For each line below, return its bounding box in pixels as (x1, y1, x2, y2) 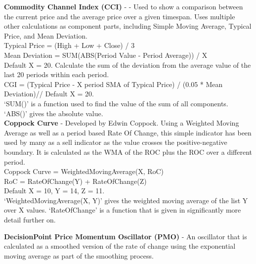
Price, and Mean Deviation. (4, 30, 87, 41)
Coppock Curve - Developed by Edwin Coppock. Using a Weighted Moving (4, 118, 239, 128)
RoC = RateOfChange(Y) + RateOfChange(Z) (4, 176, 147, 186)
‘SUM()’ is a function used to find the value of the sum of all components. (4, 98, 228, 108)
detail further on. (4, 215, 56, 225)
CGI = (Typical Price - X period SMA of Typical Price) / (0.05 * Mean (4, 79, 223, 89)
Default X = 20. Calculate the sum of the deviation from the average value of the (4, 59, 251, 70)
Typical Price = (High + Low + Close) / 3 (4, 40, 135, 50)
